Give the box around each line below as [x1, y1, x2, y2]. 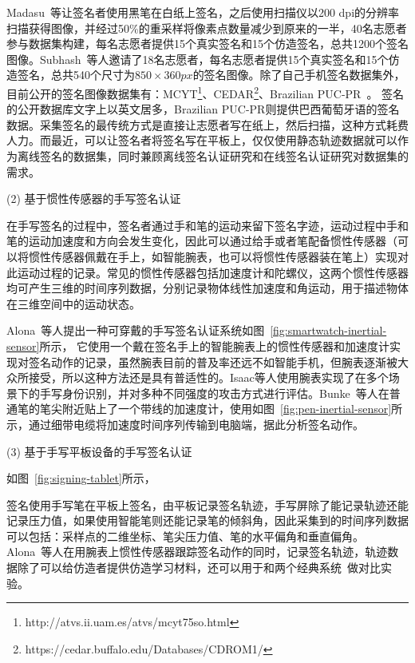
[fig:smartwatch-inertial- [270, 322, 387, 339]
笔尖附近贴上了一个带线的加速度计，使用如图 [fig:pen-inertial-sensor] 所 [39, 400, 403, 417]
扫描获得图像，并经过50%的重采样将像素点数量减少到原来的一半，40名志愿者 [6, 19, 407, 36]
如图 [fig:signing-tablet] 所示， [6, 470, 156, 486]
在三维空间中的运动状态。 [6, 295, 140, 312]
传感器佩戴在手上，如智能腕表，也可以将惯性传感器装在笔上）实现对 [50, 248, 409, 264]
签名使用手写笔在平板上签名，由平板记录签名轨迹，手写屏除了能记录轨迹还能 [6, 496, 409, 513]
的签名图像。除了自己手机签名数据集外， [192, 66, 405, 83]
